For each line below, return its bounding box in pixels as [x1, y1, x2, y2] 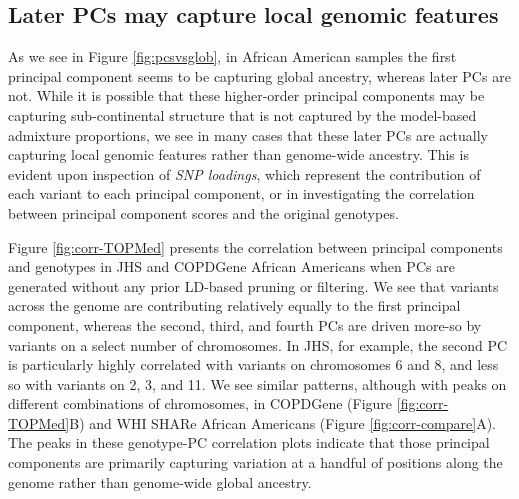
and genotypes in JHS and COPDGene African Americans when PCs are [8, 256, 455, 277]
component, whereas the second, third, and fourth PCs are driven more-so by [8, 314, 482, 335]
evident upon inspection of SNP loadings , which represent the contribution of [8, 163, 481, 184]
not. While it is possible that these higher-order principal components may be [8, 85, 485, 106]
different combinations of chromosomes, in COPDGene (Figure [8, 393, 393, 414]
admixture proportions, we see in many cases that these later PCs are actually [8, 124, 488, 145]
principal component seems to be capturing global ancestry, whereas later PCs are [8, 65, 511, 86]
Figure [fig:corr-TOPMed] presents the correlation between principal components [8, 236, 503, 257]
